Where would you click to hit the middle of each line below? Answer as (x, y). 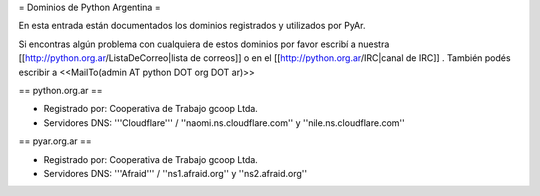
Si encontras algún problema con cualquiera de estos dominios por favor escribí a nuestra (204, 44)
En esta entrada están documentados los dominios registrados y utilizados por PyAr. (192, 26)
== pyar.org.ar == (55, 141)
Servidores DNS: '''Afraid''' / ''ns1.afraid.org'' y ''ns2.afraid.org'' (175, 173)
